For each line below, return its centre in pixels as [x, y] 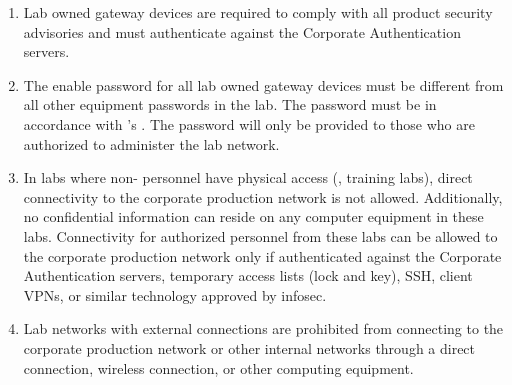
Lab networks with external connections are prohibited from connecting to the [263, 328]
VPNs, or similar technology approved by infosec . [175, 294]
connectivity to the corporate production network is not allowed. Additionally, [263, 196]
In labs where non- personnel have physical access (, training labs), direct [248, 177]
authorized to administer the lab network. [151, 143]
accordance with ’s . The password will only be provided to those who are [249, 123]
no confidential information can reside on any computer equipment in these [253, 216]
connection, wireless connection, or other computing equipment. [218, 367]
